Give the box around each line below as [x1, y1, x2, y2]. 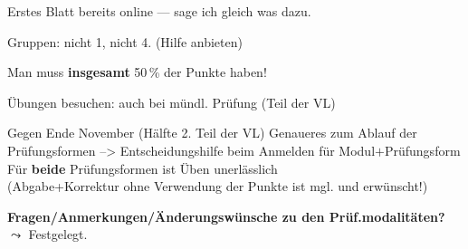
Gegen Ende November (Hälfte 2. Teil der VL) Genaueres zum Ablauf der [7, 123, 417, 142]
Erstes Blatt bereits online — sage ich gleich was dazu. [7, 2, 311, 20]
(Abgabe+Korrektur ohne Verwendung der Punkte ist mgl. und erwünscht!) [7, 177, 428, 196]
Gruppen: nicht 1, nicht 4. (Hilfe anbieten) [7, 32, 243, 51]
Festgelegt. [28, 225, 88, 244]
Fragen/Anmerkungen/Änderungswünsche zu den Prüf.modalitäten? [7, 206, 445, 225]
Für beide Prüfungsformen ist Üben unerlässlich [7, 158, 278, 177]
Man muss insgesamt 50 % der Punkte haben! [7, 62, 267, 81]
